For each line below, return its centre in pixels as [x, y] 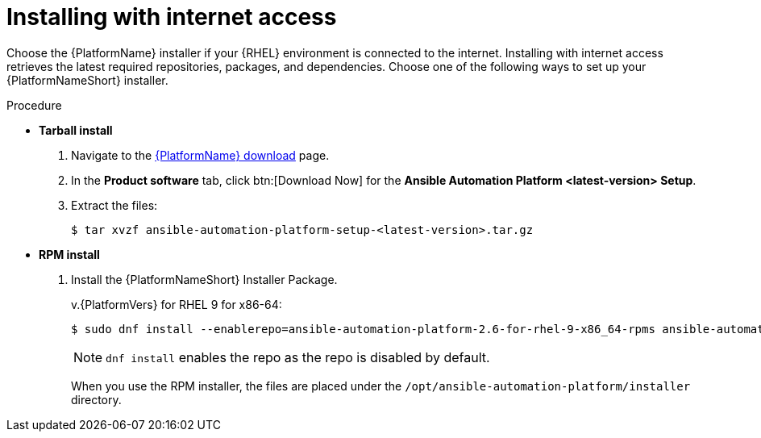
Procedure [34, 105]
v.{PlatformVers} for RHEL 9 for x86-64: [177, 304]
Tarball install [76, 130]
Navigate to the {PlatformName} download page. [200, 155]
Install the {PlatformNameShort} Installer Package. [204, 279]
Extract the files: [114, 205]
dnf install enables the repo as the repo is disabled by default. [298, 357]
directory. [96, 399]
